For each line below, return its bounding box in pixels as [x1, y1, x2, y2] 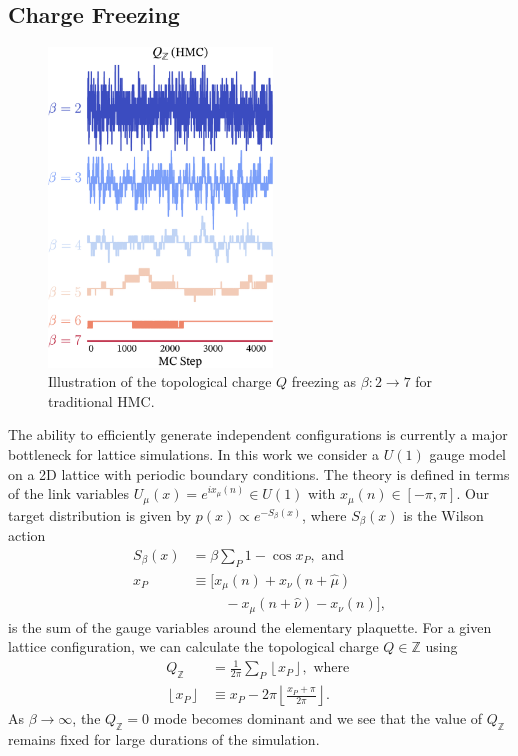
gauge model [429, 444, 506, 465]
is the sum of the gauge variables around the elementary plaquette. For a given [8, 616, 492, 637]
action [8, 525, 46, 546]
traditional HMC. [48, 390, 155, 411]
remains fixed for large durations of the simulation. [8, 728, 320, 749]
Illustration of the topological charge [48, 371, 272, 392]
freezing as [291, 371, 357, 392]
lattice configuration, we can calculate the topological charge [8, 636, 379, 657]
